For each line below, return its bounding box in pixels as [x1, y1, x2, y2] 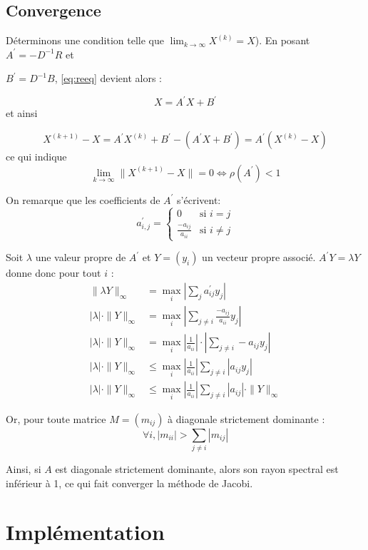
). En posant [255, 33, 310, 48]
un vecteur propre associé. [202, 250, 316, 265]
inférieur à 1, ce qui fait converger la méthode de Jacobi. [6, 475, 253, 490]
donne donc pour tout [6, 265, 101, 280]
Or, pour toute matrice [6, 411, 106, 426]
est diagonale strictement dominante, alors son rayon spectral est [55, 462, 339, 476]
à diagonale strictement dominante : [168, 411, 325, 426]
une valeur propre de [35, 250, 126, 265]
